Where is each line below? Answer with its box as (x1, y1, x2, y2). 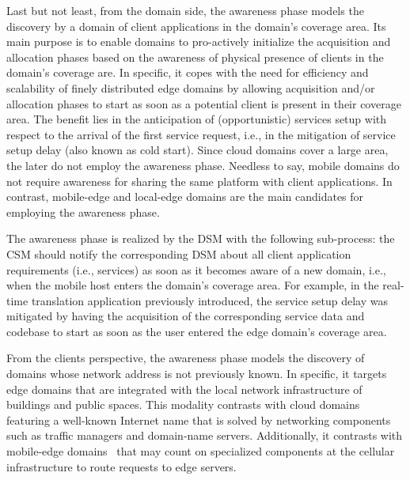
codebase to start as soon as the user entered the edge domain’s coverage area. (6, 323, 387, 339)
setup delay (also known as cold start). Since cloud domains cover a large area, (6, 142, 389, 158)
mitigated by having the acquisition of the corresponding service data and (6, 308, 365, 324)
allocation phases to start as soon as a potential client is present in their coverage (6, 95, 401, 111)
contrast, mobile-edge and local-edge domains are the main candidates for (6, 188, 364, 205)
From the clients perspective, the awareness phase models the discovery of (6, 350, 365, 366)
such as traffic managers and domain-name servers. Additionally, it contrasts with (6, 427, 403, 444)
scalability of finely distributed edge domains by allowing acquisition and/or (6, 79, 375, 96)
